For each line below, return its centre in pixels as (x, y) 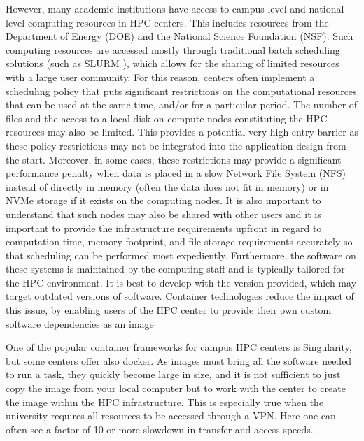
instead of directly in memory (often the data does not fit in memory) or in (167, 186)
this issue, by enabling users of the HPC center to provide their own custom (169, 310)
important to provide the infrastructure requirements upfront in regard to (164, 227)
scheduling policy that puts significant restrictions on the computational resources (181, 91)
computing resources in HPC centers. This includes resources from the (178, 22)
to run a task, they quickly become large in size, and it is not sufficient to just (173, 374)
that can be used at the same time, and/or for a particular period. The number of (182, 104)
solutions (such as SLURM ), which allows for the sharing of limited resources (173, 63)
